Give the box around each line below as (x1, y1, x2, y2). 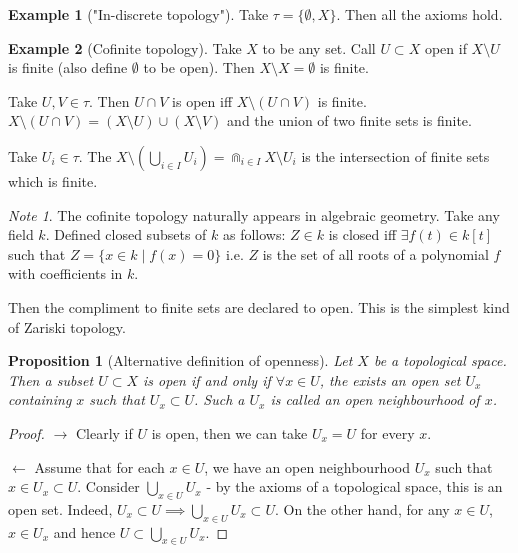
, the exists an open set (319, 369, 461, 390)
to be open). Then (143, 57, 255, 78)
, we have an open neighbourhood (204, 456, 410, 477)
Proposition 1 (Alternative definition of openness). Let (8, 350, 353, 371)
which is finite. (8, 170, 98, 191)
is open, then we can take (151, 422, 308, 443)
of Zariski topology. (8, 316, 126, 337)
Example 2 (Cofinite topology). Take (8, 37, 242, 58)
